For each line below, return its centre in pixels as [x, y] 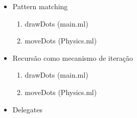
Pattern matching [40, 6]
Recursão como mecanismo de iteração [73, 57]
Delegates [27, 109]
